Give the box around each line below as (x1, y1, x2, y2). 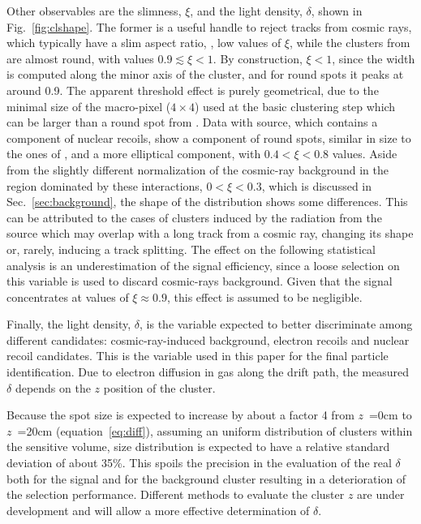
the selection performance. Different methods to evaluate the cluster (6, 486, 345, 503)
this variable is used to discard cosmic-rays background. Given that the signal (6, 273, 393, 290)
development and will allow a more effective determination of (6, 501, 310, 518)
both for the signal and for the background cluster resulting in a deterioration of (6, 470, 406, 487)
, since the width (332, 49, 415, 67)
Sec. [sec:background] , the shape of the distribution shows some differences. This (6, 193, 408, 210)
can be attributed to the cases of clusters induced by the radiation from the (6, 208, 382, 225)
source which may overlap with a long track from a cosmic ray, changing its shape (6, 225, 414, 242)
